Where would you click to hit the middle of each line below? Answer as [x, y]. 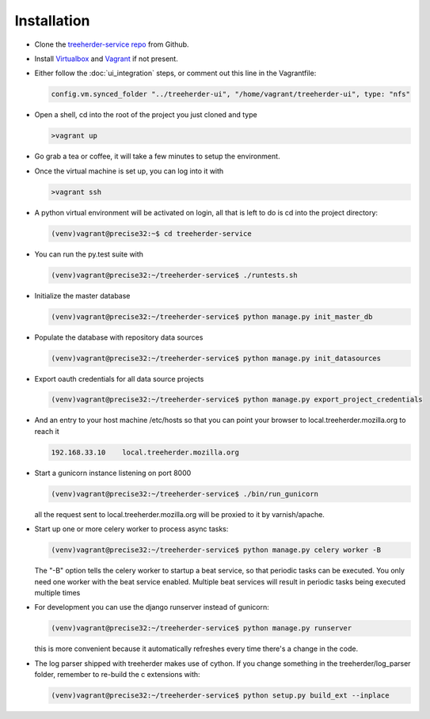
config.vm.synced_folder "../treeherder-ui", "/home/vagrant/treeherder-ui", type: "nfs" [231, 94]
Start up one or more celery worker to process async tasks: [131, 529]
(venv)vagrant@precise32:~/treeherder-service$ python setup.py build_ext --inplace [220, 696]
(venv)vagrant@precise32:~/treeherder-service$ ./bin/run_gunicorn [185, 494]
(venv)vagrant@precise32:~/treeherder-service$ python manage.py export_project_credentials [237, 399]
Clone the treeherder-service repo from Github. [112, 44]
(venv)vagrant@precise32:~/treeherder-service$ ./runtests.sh [174, 275]
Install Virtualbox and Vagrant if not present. [106, 59]
